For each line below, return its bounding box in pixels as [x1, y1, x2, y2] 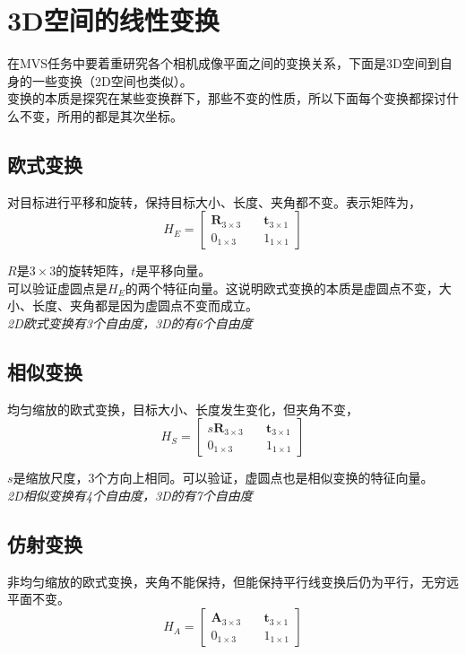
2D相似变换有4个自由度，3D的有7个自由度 [7, 486, 253, 505]
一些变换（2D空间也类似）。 [31, 71, 193, 90]
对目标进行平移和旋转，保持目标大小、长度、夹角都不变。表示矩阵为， [7, 192, 421, 211]
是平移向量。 [135, 261, 211, 280]
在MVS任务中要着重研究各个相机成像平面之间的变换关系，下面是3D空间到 [7, 54, 440, 73]
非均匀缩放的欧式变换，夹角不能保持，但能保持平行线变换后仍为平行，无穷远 [7, 571, 459, 590]
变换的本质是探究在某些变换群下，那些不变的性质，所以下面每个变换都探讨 [7, 89, 446, 108]
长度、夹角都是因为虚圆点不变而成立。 [31, 296, 258, 315]
